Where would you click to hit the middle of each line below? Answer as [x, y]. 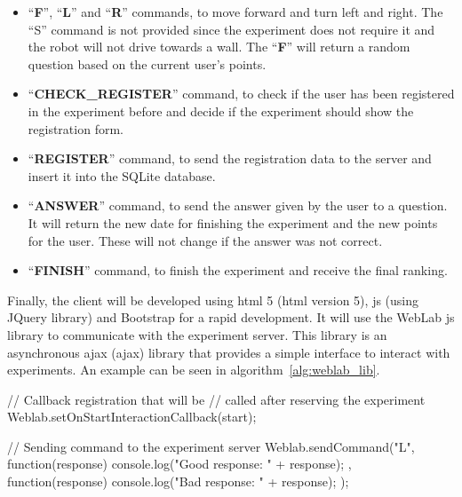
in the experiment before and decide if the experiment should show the [221, 110]
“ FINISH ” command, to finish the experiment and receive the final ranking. [238, 270]
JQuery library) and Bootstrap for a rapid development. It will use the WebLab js [231, 317]
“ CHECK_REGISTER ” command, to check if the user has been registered [241, 94]
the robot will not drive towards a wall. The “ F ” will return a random [219, 47]
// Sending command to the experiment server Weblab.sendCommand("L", [211, 446]
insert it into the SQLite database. [122, 175]
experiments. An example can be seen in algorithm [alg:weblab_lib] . [194, 370]
